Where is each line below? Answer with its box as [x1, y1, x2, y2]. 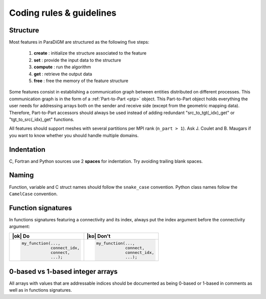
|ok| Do [12, 233, 30, 239]
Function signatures [9, 204, 72, 212]
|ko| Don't [86, 233, 111, 239]
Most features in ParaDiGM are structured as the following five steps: [9, 39, 150, 45]
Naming [9, 171, 34, 179]
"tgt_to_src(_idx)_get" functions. [9, 116, 74, 122]
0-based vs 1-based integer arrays [9, 267, 118, 275]
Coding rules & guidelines [9, 7, 117, 18]
